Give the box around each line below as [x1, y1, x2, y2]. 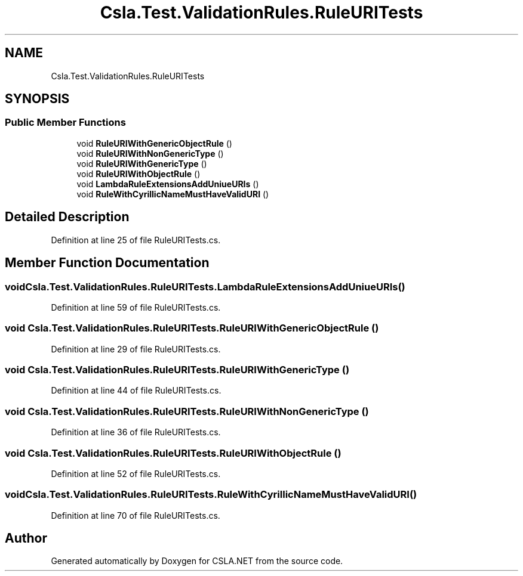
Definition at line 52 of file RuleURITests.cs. [51, 468, 221, 479]
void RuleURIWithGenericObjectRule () [76, 138, 232, 148]
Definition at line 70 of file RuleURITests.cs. [51, 510, 220, 521]
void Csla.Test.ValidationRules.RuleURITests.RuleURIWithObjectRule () [5, 447, 342, 459]
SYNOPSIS [5, 91, 70, 107]
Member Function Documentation [5, 255, 210, 271]
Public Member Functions [5, 116, 126, 129]
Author [5, 531, 47, 546]
